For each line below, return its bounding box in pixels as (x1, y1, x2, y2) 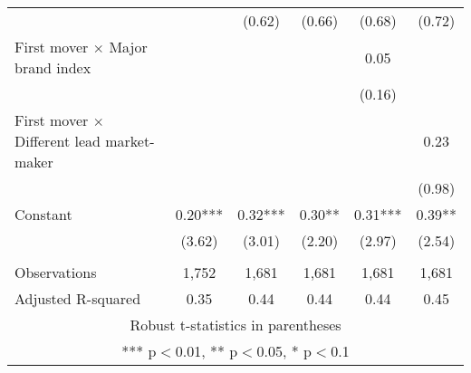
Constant (14, 204, 72, 225)
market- (105, 130, 155, 151)
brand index (14, 57, 91, 78)
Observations (14, 262, 97, 282)
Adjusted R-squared (14, 288, 141, 309)
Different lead (14, 130, 101, 151)
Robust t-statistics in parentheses (130, 314, 341, 335)
